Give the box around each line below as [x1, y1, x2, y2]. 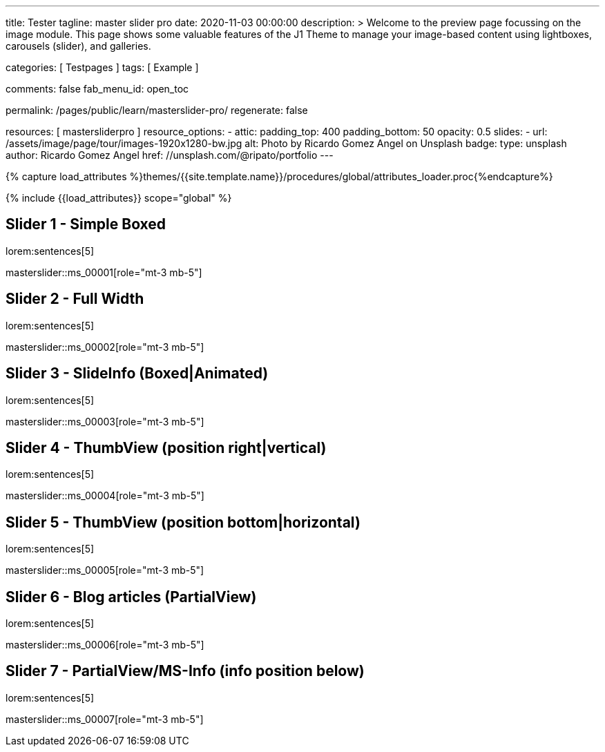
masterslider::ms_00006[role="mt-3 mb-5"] [6, 639, 204, 651]
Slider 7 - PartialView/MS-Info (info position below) [6, 662, 365, 680]
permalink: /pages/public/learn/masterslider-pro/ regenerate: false [6, 104, 308, 116]
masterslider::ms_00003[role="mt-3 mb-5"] [6, 415, 204, 427]
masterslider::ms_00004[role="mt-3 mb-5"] [6, 490, 204, 502]
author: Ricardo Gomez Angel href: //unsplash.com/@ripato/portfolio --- [6, 149, 334, 161]
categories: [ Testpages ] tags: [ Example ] [6, 61, 199, 73]
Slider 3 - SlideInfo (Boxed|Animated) [6, 365, 269, 383]
